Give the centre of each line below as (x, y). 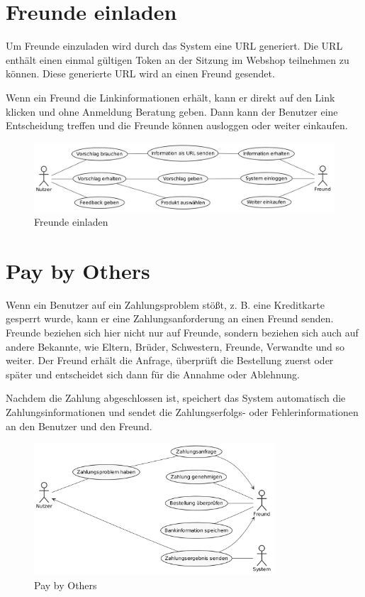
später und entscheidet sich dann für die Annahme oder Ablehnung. (153, 374)
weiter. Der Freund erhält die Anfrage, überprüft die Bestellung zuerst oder (170, 360)
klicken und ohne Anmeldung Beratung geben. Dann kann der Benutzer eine (172, 111)
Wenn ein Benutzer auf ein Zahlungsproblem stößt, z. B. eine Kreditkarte (165, 304)
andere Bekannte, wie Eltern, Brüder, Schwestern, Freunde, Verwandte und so (175, 346)
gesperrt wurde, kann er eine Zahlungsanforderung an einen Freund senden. (170, 318)
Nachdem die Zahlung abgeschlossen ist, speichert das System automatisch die (176, 398)
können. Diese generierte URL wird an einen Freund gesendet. (140, 73)
